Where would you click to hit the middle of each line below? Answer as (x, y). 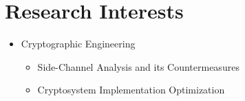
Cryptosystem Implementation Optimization (131, 90)
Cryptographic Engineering (78, 44)
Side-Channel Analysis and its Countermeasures (138, 66)
